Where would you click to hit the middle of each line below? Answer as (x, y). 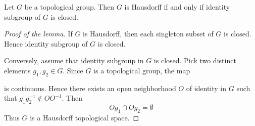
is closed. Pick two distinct (195, 60)
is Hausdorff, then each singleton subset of (148, 34)
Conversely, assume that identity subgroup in (74, 60)
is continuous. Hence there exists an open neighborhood (90, 88)
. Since (73, 70)
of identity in (206, 88)
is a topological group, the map (142, 70)
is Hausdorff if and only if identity (177, 7)
